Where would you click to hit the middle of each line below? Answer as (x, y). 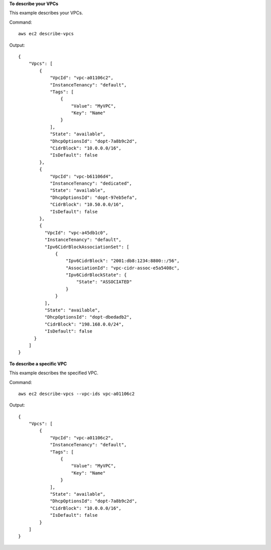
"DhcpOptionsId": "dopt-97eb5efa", (94, 197)
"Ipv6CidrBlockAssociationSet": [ (87, 247)
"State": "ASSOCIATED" (104, 282)
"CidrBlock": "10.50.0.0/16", (87, 205)
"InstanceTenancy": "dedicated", (91, 183)
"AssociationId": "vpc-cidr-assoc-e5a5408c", (123, 268)
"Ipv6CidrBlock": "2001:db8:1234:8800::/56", (123, 261)
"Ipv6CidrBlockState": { (96, 275)
